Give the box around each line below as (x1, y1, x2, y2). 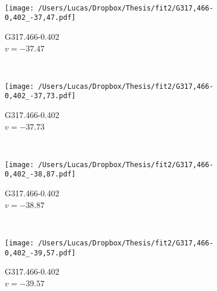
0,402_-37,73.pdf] (5, 92, 76, 101)
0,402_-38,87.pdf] (5, 170, 76, 179)
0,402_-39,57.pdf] (5, 248, 76, 257)
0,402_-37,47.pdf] (5, 13, 76, 22)
